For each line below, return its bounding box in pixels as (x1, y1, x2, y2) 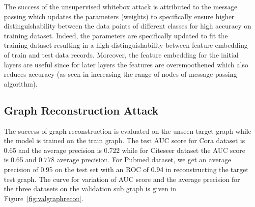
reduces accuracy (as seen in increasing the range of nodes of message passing (4, 69, 237, 79)
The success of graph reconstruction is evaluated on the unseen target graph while (4, 125, 252, 136)
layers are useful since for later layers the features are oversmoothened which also (4, 59, 249, 69)
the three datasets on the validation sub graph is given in (4, 183, 176, 194)
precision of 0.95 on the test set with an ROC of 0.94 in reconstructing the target (4, 164, 249, 174)
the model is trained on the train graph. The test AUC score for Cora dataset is (4, 135, 245, 146)
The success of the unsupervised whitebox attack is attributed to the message (4, 1, 238, 11)
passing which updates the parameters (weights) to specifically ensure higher (4, 11, 234, 21)
